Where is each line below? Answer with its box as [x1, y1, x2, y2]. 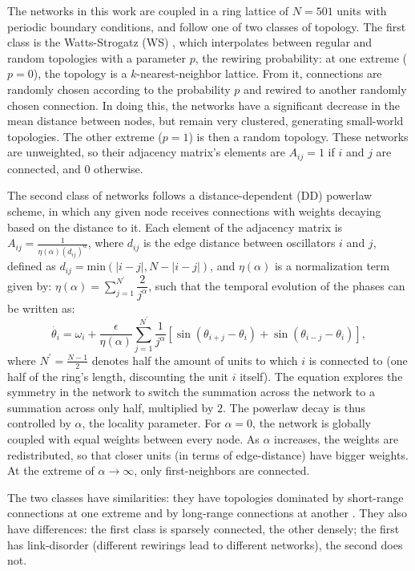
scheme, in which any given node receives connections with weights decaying [7, 202, 381, 219]
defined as [7, 257, 56, 274]
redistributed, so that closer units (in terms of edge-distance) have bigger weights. [7, 446, 409, 463]
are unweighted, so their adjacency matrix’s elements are [7, 144, 285, 160]
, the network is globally [252, 415, 371, 431]
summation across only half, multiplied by [7, 399, 214, 415]
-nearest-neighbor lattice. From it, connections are [136, 65, 382, 82]
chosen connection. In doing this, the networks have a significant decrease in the [7, 96, 401, 113]
